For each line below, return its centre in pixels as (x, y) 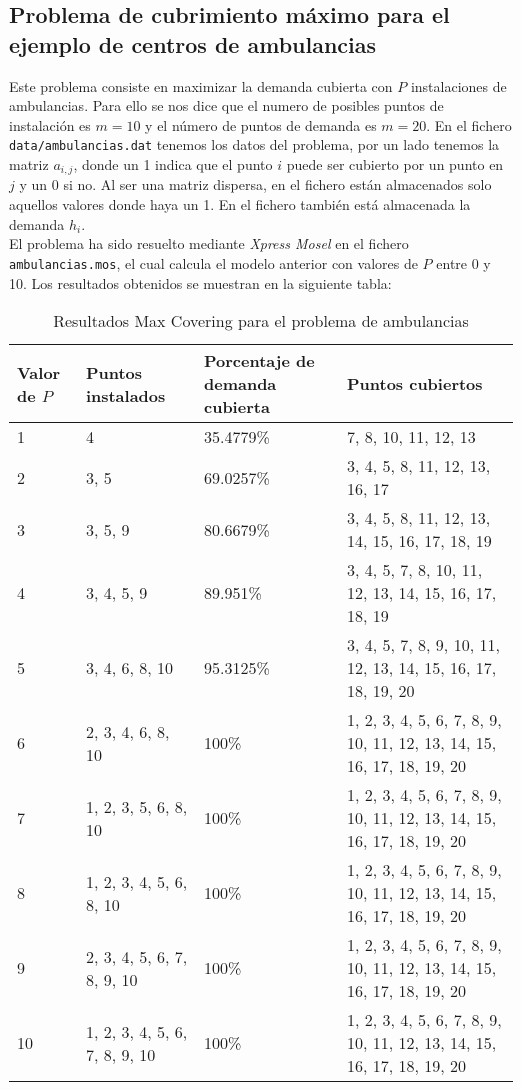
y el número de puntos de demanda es (261, 124)
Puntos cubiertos (414, 384)
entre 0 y (463, 262)
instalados (125, 395)
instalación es (50, 124)
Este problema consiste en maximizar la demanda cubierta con (201, 85)
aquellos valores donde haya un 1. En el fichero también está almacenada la (240, 204)
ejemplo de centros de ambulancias (193, 43)
